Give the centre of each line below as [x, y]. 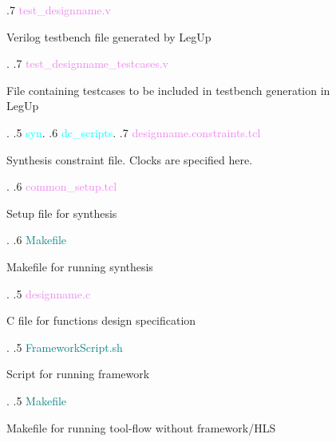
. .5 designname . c [49, 293]
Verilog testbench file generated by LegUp [109, 36]
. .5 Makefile [37, 400]
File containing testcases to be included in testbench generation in [168, 90]
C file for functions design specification [101, 320]
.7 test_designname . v [59, 10]
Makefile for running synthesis [80, 266]
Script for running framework [78, 374]
